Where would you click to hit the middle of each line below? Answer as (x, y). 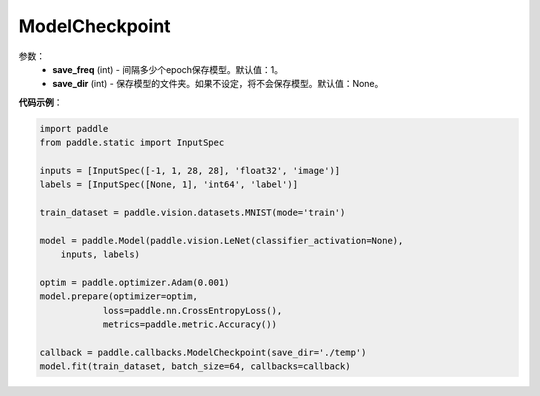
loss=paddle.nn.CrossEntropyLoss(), (192, 310)
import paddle (74, 128)
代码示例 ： (40, 102)
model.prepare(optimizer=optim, (119, 296)
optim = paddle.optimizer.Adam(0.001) (134, 282)
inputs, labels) (100, 254)
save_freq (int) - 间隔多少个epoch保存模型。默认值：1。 (168, 69)
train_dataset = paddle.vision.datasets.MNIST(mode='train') (192, 213)
